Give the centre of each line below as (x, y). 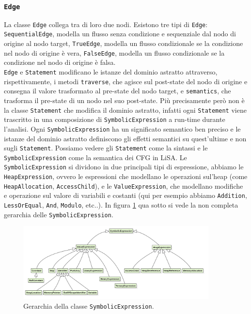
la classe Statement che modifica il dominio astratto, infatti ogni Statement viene (125, 110)
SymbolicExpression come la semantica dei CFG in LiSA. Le (95, 157)
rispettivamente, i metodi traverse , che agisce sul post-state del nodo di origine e (126, 81)
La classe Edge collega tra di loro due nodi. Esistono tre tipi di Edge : (106, 24)
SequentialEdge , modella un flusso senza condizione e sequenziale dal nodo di (120, 34)
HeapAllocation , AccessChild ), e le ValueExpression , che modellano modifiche (124, 186)
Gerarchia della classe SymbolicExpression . (89, 306)
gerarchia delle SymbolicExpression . (59, 214)
